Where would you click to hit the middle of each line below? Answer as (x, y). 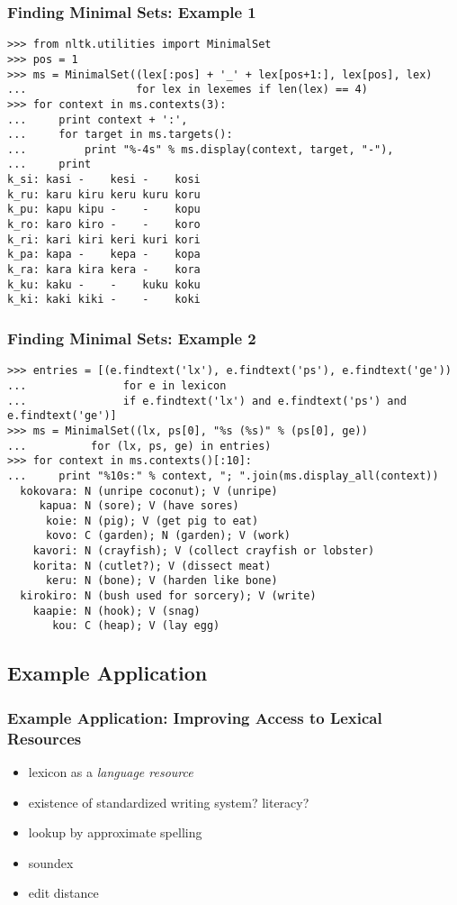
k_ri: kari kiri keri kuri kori (104, 239)
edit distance (63, 893)
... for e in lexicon (117, 385)
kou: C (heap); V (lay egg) (136, 626)
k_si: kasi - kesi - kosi (104, 180)
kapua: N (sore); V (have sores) (139, 506)
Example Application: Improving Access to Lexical (195, 717)
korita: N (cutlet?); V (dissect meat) (152, 566)
